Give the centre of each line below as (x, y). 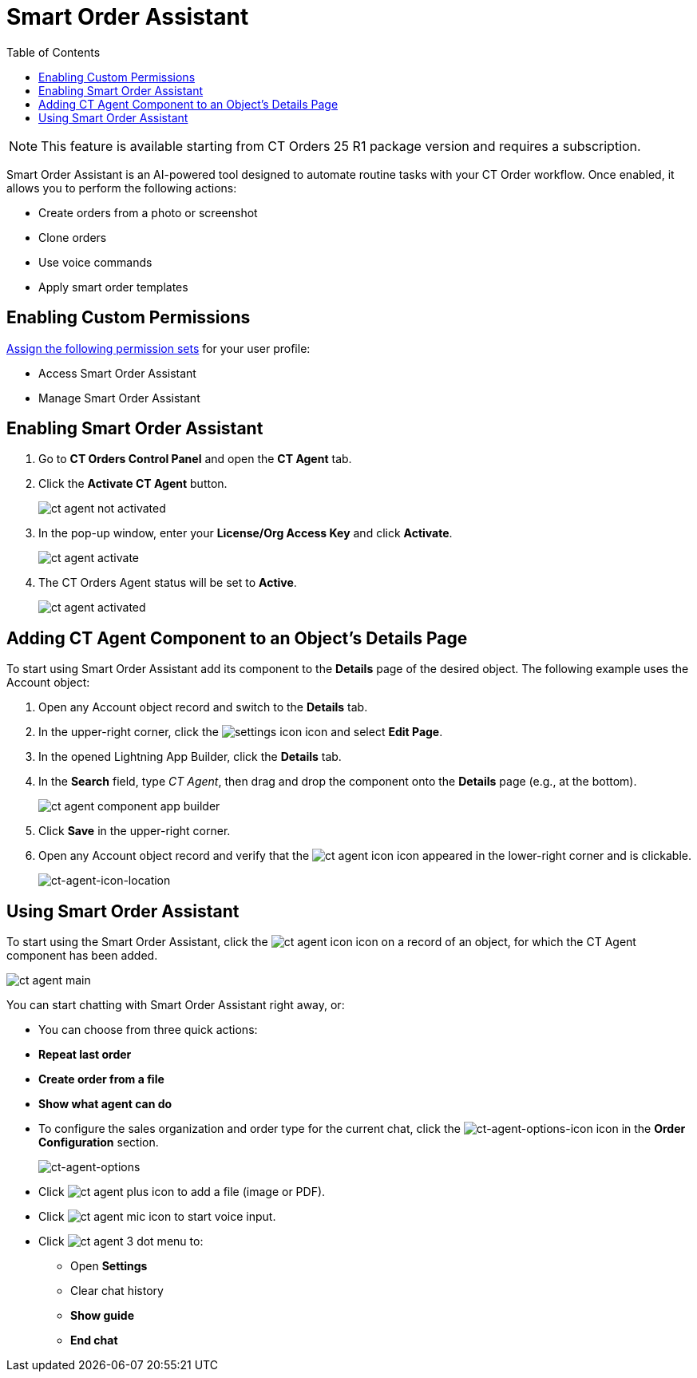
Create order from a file (101, 1079)
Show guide (103, 1316)
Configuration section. (99, 1142)
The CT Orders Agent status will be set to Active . (168, 583)
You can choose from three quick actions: (148, 1030)
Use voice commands (95, 262)
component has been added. (82, 956)
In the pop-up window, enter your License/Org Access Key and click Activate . (246, 533)
